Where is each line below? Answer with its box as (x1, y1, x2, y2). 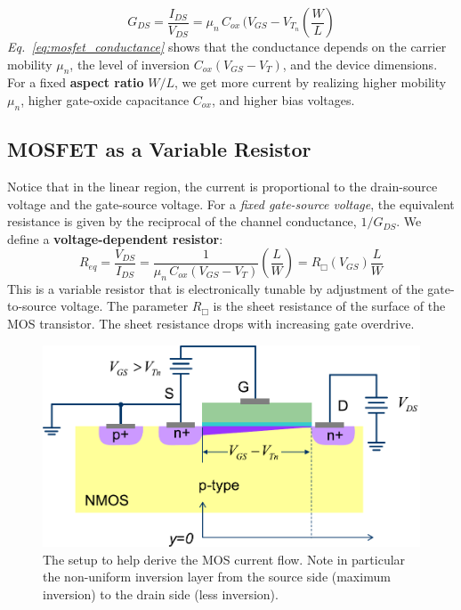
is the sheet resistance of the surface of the (213, 297, 446, 315)
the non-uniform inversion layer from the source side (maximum (43, 567, 391, 586)
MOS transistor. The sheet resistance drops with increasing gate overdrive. (7, 313, 415, 332)
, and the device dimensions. (282, 54, 438, 73)
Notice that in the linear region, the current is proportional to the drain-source (7, 176, 438, 195)
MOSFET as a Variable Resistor (7, 135, 311, 163)
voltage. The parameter (60, 297, 189, 315)
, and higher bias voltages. (212, 90, 355, 109)
